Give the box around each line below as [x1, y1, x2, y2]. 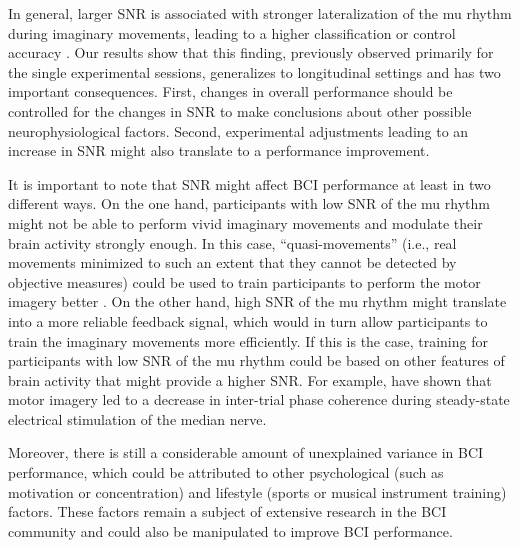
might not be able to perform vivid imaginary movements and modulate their [8, 212, 483, 233]
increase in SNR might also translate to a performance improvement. [8, 140, 430, 161]
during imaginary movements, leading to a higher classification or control [8, 22, 456, 43]
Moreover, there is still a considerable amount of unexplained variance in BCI [8, 442, 484, 463]
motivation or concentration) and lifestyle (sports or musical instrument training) [8, 481, 507, 502]
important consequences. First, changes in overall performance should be [8, 81, 453, 102]
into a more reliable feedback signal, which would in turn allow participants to [8, 310, 488, 331]
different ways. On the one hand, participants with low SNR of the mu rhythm [8, 193, 490, 214]
